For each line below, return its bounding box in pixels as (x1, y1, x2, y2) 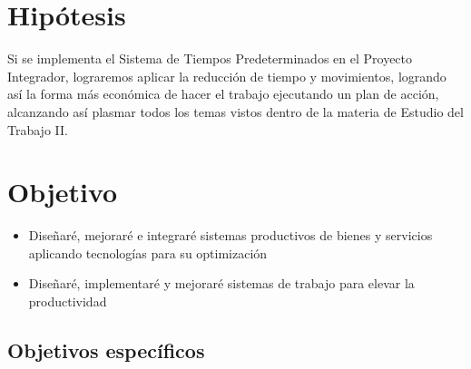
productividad (28, 292, 107, 310)
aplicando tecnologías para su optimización (28, 243, 268, 262)
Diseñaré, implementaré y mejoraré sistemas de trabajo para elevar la (28, 274, 415, 293)
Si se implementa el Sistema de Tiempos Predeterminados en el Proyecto (7, 49, 413, 68)
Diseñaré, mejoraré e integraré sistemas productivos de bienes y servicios (28, 226, 433, 245)
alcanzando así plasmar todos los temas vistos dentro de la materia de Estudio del (7, 102, 464, 121)
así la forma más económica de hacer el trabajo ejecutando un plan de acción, (7, 84, 439, 103)
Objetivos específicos (7, 335, 205, 364)
